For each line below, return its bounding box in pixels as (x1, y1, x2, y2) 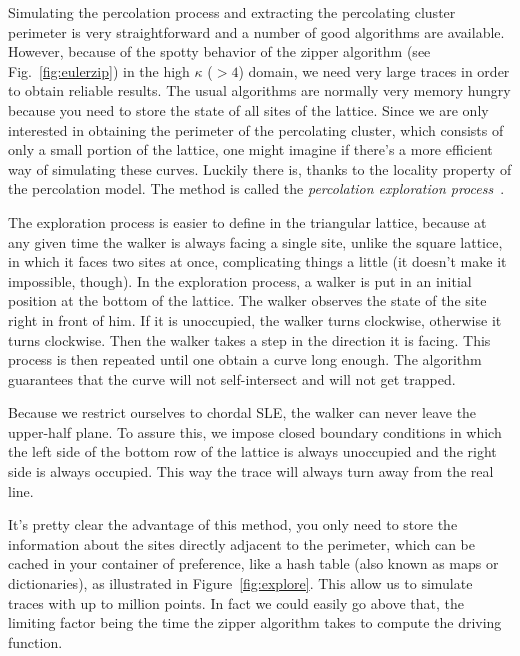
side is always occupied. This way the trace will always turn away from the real (8, 461, 494, 482)
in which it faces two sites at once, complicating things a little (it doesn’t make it (8, 251, 507, 272)
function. (8, 631, 63, 652)
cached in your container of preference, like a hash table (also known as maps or (8, 553, 499, 574)
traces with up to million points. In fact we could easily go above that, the (8, 592, 465, 613)
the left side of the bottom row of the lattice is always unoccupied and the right (8, 441, 497, 462)
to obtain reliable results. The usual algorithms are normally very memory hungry (8, 80, 511, 101)
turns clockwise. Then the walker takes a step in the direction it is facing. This (8, 329, 491, 350)
